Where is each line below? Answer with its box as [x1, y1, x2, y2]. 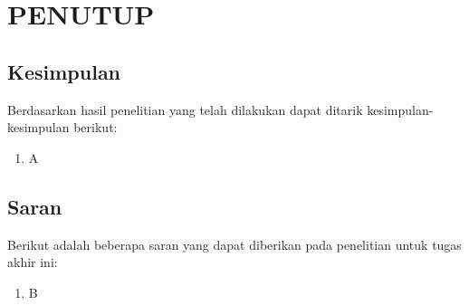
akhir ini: [7, 253, 58, 272]
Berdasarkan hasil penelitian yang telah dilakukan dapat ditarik [7, 100, 363, 119]
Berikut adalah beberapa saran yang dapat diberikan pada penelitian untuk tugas [7, 234, 462, 253]
